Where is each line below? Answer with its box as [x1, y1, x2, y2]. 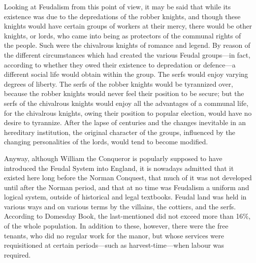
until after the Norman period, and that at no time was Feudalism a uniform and [4, 182, 249, 192]
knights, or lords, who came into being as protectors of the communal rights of [4, 30, 241, 40]
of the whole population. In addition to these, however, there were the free [4, 221, 228, 231]
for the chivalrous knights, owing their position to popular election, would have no [4, 107, 252, 118]
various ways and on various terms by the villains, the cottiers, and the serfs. [4, 201, 236, 211]
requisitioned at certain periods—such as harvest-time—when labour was [4, 240, 224, 250]
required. [4, 249, 31, 260]
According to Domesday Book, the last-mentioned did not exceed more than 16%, [4, 211, 251, 221]
